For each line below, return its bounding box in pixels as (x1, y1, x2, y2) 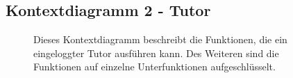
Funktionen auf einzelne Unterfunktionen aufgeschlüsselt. (33, 59, 276, 74)
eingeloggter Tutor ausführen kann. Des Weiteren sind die (33, 45, 279, 60)
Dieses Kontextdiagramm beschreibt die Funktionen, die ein (33, 32, 287, 47)
